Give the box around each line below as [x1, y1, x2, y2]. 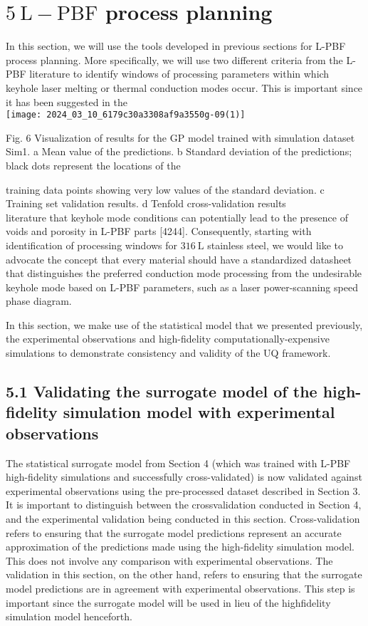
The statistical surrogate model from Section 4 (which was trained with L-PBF [6, 455, 351, 470]
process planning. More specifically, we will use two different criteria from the [6, 52, 343, 67]
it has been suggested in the [6, 94, 127, 109]
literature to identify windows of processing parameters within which [29, 66, 330, 81]
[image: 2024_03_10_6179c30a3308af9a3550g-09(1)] [6, 110, 246, 120]
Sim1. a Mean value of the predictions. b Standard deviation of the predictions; [6, 144, 352, 159]
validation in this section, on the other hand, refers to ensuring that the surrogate [6, 567, 362, 582]
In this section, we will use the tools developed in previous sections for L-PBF [6, 38, 346, 53]
